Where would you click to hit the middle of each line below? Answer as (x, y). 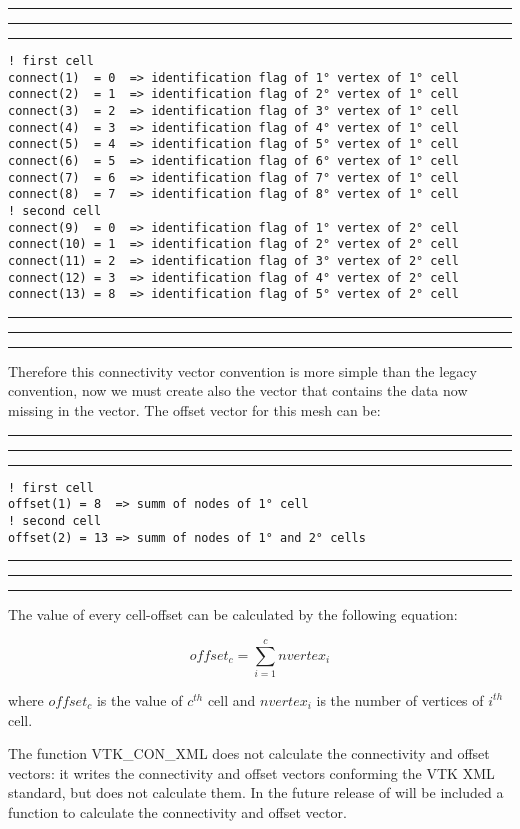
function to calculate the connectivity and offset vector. (177, 811)
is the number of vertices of (400, 699)
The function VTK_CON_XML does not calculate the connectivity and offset (249, 753)
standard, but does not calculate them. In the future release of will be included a (256, 792)
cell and (231, 699)
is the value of (139, 699)
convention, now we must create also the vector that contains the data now (238, 390)
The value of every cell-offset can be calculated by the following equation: (233, 614)
